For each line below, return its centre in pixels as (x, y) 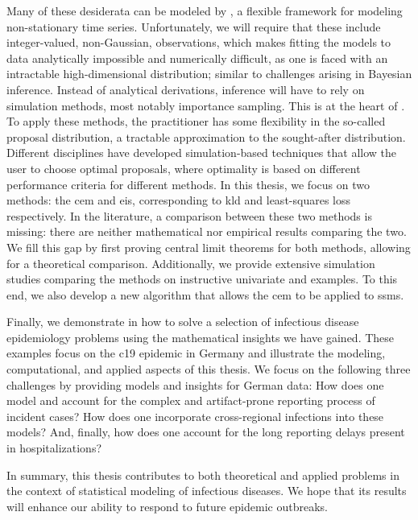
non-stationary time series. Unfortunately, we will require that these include (194, 26)
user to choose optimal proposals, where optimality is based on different (184, 168)
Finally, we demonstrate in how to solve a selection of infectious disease (183, 322)
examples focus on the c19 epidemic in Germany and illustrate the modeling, (196, 353)
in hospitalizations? (54, 448)
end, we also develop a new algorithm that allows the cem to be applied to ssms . (205, 294)
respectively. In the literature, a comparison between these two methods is (189, 215)
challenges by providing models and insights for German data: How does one (195, 384)
